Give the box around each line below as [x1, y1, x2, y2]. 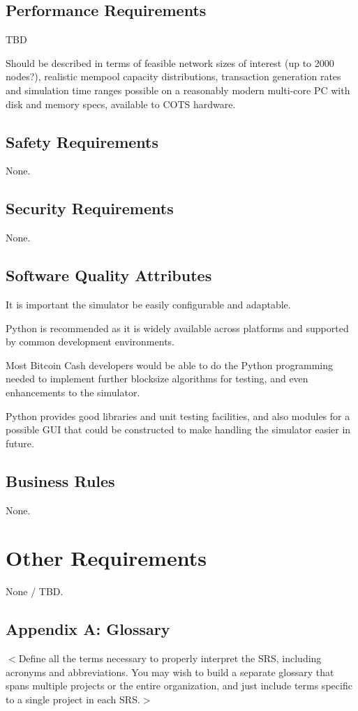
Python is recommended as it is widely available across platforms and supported [6, 320, 349, 335]
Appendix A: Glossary [6, 618, 170, 640]
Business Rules [6, 470, 115, 491]
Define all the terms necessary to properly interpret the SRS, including [18, 651, 322, 666]
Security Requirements [6, 197, 174, 219]
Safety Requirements [6, 130, 159, 152]
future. [6, 435, 34, 450]
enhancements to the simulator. [6, 384, 140, 399]
